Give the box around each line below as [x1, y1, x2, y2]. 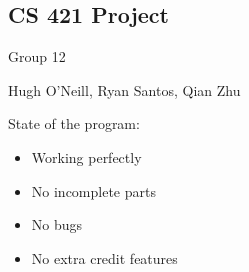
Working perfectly [31, 146, 142, 167]
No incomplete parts [31, 180, 156, 201]
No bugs [31, 214, 83, 235]
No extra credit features [31, 247, 178, 268]
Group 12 [8, 46, 66, 67]
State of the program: [8, 113, 140, 134]
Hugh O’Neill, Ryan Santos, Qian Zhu [8, 79, 241, 100]
